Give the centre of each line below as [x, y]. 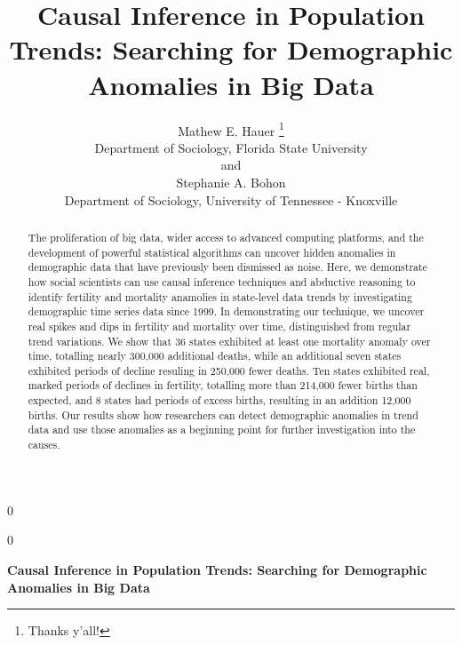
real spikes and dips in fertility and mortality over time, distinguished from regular [219, 326]
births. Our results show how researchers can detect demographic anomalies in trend [223, 414]
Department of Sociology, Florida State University [231, 147]
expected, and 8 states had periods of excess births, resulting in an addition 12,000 [219, 400]
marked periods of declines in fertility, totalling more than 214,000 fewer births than [223, 385]
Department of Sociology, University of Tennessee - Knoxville [231, 199]
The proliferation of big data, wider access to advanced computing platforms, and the [226, 237]
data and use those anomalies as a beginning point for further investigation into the [222, 430]
